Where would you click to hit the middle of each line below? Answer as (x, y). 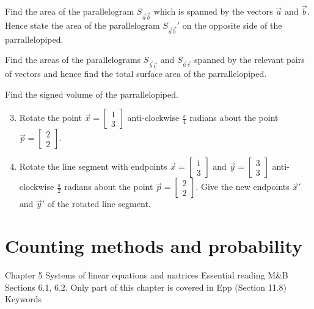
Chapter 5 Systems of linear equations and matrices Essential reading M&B (147, 274)
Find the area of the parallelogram (70, 11)
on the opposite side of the (232, 25)
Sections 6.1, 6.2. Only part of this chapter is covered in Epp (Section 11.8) (146, 287)
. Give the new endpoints (243, 187)
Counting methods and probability (154, 246)
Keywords (24, 299)
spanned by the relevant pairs (250, 60)
